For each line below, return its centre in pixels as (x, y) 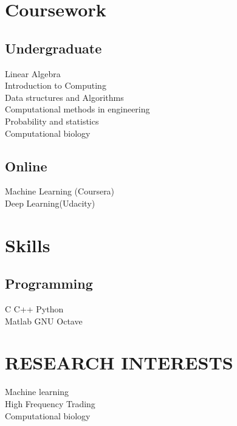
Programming (49, 283)
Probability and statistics (52, 121)
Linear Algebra (33, 73)
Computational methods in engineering (77, 109)
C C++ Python (34, 309)
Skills (28, 245)
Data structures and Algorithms (64, 97)
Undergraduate (53, 48)
